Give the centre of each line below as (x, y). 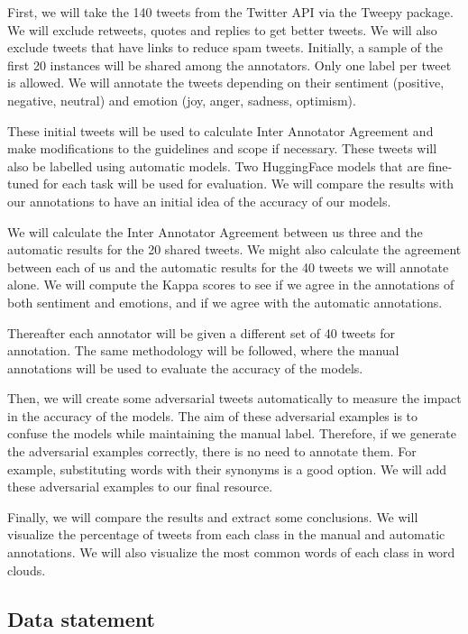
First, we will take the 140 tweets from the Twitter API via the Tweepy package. (230, 12)
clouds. (27, 570)
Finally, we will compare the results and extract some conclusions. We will (213, 516)
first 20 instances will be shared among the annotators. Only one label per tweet (229, 64)
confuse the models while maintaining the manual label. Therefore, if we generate (232, 433)
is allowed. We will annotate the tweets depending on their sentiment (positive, (226, 83)
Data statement (81, 618)
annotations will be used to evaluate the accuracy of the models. (185, 368)
